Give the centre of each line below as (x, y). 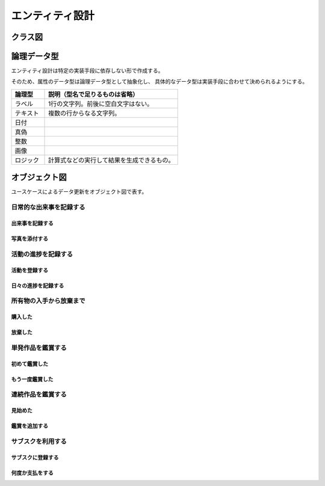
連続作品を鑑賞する (39, 395)
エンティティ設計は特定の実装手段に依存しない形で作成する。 (87, 71)
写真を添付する (29, 238)
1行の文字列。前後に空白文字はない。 (101, 103)
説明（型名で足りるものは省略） (94, 94)
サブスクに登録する (35, 457)
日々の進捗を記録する (38, 285)
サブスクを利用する (39, 441)
